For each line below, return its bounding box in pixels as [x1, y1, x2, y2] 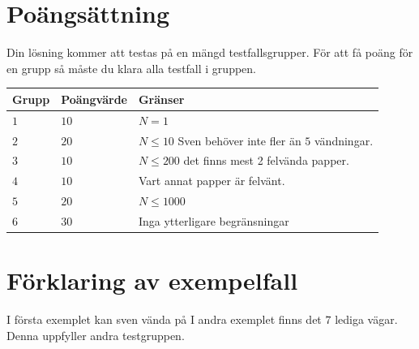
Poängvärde [61, 90, 127, 107]
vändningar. [314, 131, 374, 149]
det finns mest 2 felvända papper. [183, 152, 349, 169]
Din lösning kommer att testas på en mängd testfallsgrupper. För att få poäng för [6, 44, 413, 61]
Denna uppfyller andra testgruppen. [6, 326, 185, 343]
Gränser [138, 90, 185, 107]
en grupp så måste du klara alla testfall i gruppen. [6, 59, 256, 76]
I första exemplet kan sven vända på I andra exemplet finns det [6, 311, 322, 328]
